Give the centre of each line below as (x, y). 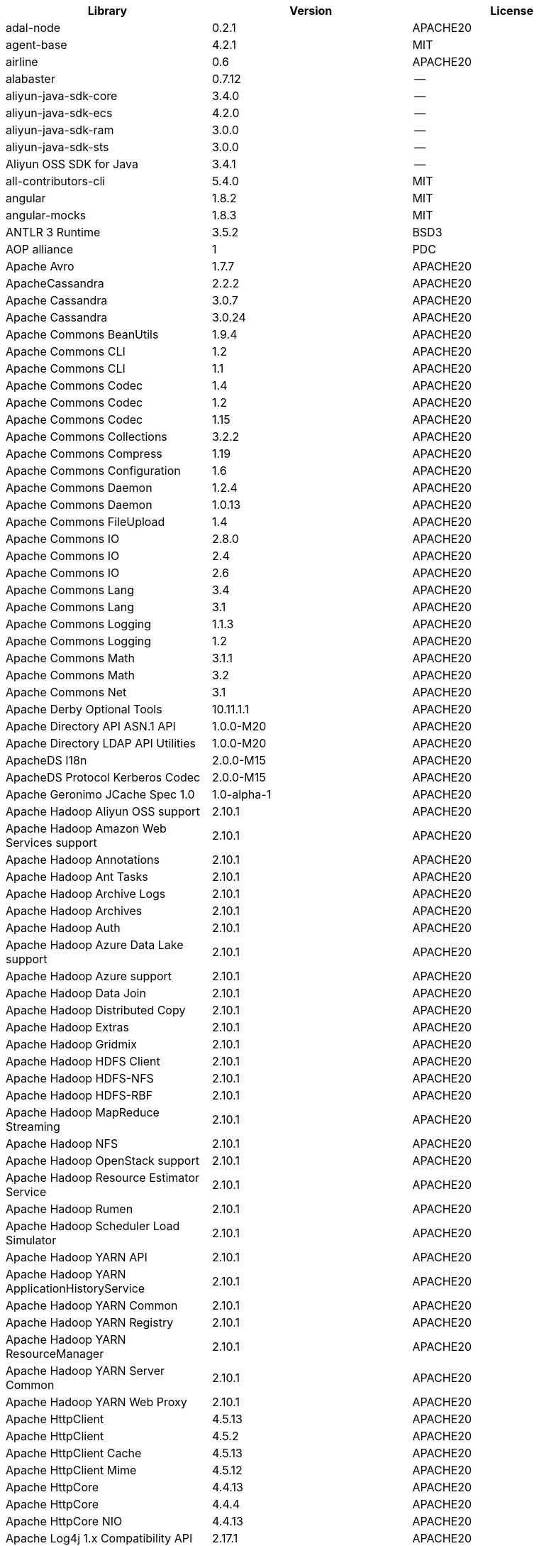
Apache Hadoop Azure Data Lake (95, 945)
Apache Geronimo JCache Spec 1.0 (100, 794)
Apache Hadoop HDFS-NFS (80, 1078)
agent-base (37, 45)
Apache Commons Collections (87, 437)
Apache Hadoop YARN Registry (90, 1322)
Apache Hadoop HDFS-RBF (79, 1095)
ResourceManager (55, 1354)
